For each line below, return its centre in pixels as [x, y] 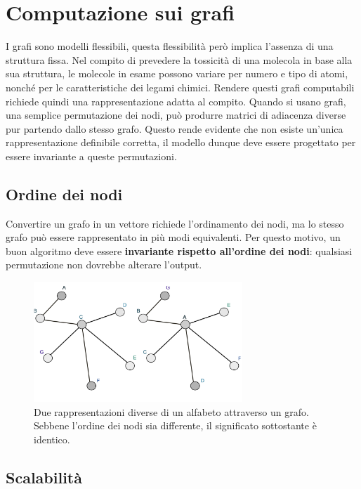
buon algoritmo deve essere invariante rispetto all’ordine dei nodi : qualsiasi [179, 250]
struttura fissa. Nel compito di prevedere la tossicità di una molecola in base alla [179, 59]
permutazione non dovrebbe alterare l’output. [104, 265]
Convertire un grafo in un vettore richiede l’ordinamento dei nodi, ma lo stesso [175, 223]
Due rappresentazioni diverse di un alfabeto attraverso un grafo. [171, 411]
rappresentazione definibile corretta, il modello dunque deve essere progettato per [181, 142]
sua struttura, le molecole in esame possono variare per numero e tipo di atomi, [177, 73]
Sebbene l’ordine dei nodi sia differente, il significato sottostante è [175, 425]
